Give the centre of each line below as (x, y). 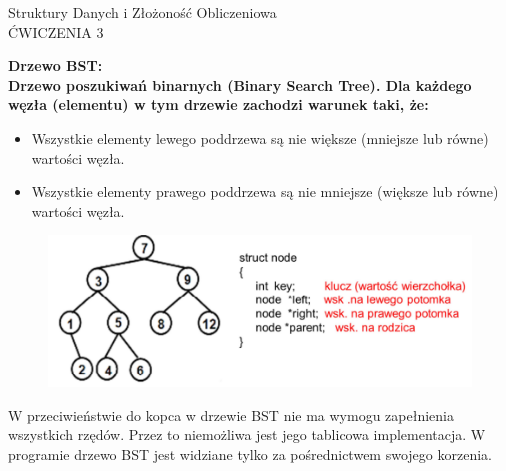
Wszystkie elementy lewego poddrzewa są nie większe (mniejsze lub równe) (260, 137)
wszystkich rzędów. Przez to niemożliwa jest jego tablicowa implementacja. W (247, 434)
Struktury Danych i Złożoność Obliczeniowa (142, 12)
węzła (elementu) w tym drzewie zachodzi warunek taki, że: (218, 104)
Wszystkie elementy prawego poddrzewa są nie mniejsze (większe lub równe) (265, 191)
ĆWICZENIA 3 (56, 31)
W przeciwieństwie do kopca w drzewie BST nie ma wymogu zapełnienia (231, 414)
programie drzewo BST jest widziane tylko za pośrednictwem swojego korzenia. (250, 453)
